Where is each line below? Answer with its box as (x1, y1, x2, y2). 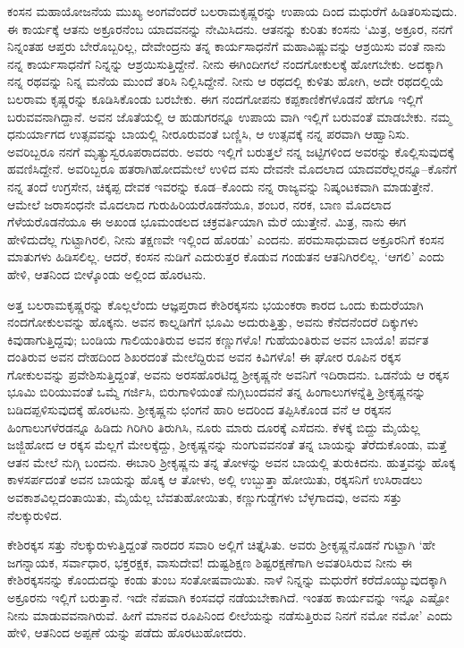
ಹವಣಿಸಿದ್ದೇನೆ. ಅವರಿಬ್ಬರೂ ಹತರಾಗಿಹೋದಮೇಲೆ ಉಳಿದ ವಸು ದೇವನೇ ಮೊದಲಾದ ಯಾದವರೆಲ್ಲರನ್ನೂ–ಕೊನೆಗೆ (7, 159, 457, 178)
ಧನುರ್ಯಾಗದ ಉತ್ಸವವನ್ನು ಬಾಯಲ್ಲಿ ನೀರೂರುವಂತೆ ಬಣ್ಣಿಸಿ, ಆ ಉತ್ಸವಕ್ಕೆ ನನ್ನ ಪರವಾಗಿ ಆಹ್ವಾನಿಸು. (7, 124, 409, 143)
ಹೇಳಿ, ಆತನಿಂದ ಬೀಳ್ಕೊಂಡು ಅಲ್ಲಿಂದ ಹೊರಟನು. (7, 264, 207, 283)
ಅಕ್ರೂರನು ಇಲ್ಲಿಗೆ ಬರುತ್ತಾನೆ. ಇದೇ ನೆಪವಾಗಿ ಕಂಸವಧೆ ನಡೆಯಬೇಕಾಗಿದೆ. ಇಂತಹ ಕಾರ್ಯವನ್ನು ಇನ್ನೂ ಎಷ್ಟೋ (7, 588, 450, 606)
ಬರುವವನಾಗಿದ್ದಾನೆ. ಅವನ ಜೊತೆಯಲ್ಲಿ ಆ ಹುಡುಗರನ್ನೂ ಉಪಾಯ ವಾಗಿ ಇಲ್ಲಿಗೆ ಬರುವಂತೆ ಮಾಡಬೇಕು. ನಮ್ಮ (7, 107, 451, 125)
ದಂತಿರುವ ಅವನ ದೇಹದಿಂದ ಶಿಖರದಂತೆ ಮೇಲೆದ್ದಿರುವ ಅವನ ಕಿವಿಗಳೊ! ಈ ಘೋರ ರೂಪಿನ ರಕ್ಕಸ (7, 347, 401, 366)
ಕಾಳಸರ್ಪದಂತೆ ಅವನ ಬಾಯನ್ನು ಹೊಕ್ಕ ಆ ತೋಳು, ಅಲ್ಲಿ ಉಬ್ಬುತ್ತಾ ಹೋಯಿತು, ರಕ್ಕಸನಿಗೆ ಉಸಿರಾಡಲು (7, 470, 423, 489)
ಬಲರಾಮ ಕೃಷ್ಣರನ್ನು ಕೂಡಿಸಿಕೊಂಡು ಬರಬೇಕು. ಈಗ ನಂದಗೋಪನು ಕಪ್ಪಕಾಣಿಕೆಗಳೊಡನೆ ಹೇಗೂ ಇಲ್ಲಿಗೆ (7, 89, 423, 107)
